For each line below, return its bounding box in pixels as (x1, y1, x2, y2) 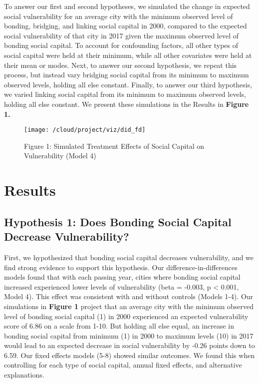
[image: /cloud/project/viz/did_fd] (24, 126, 146, 134)
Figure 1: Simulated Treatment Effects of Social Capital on (24, 140, 205, 151)
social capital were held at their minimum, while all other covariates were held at (4, 49, 252, 60)
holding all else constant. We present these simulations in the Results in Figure (4, 98, 249, 109)
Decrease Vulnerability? (4, 229, 129, 244)
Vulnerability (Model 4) (24, 150, 96, 161)
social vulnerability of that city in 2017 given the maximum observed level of (4, 30, 239, 40)
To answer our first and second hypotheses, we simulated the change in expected (4, 1, 250, 11)
